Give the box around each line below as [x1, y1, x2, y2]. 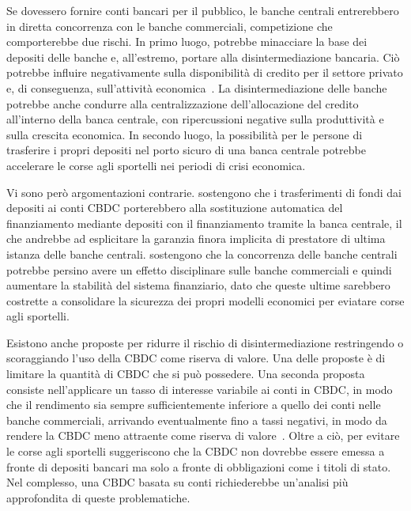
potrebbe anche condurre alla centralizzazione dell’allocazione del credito [6, 95, 359, 112]
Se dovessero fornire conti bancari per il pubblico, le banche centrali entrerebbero [6, 2, 399, 18]
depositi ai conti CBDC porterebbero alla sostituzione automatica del [6, 199, 343, 216]
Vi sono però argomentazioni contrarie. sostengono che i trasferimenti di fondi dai [6, 184, 402, 200]
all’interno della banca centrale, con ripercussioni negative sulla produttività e [6, 111, 384, 127]
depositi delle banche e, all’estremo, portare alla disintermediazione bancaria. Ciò [6, 48, 400, 65]
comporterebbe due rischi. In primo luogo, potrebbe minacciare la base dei [6, 33, 368, 50]
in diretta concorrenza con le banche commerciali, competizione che [6, 17, 333, 34]
